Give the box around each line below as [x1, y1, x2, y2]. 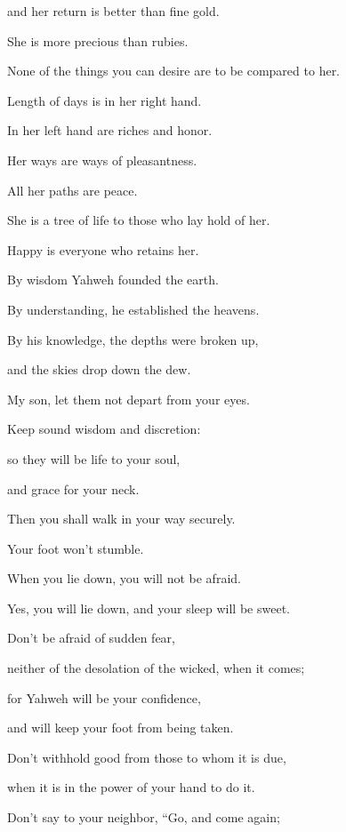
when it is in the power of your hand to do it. [7, 778, 255, 796]
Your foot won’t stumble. [7, 539, 144, 557]
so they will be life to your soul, [7, 449, 181, 468]
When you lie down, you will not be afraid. [7, 569, 241, 588]
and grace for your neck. [7, 479, 140, 498]
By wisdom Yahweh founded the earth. [7, 270, 219, 289]
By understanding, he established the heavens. [7, 300, 260, 318]
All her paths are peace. [7, 180, 138, 199]
